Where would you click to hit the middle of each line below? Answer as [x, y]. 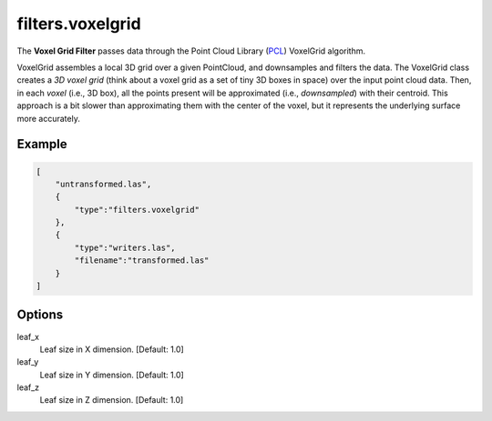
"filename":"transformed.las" [142, 261]
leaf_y [28, 362]
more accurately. [49, 118]
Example [42, 144]
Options [40, 315]
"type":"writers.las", [125, 247]
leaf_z [28, 387]
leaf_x [28, 336]
